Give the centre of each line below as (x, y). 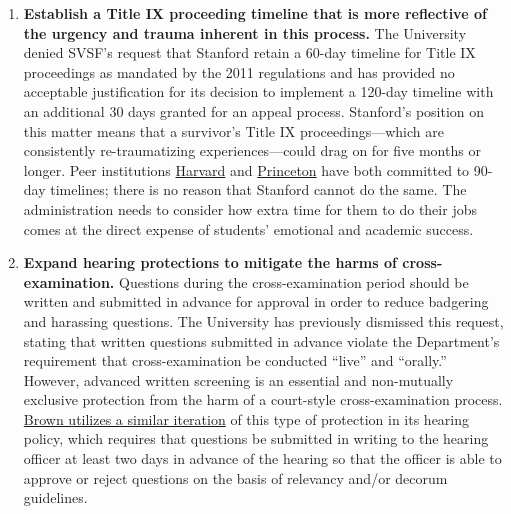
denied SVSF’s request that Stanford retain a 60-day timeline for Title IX (249, 52)
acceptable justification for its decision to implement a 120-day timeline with (258, 91)
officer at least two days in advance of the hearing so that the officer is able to (262, 458)
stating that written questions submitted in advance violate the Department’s (261, 340)
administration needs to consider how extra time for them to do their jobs (250, 208)
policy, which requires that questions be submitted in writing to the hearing (256, 438)
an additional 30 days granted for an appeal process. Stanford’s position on (254, 110)
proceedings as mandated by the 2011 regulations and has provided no (239, 71)
